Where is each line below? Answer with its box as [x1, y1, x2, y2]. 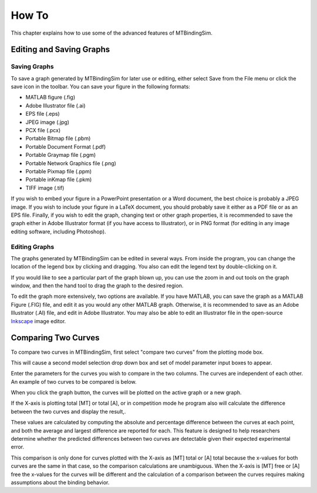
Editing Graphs [11, 243, 55, 251]
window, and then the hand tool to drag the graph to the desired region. [11, 282, 184, 289]
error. [11, 444, 25, 451]
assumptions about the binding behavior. [11, 479, 110, 486]
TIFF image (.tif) [25, 184, 65, 191]
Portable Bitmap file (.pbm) [25, 135, 91, 142]
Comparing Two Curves [11, 333, 100, 343]
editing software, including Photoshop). [11, 228, 106, 235]
